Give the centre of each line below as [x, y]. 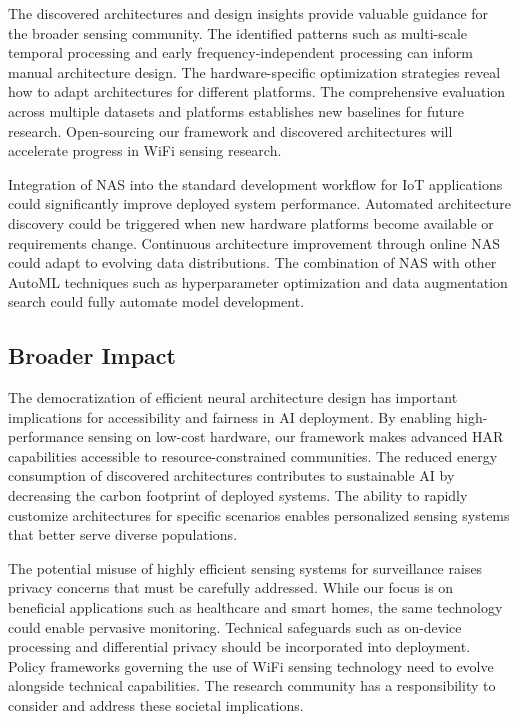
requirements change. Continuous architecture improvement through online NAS [254, 242]
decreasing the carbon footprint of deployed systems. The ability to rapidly [238, 495]
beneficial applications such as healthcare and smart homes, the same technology [255, 607]
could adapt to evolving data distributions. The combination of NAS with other [252, 262]
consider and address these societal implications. [156, 705]
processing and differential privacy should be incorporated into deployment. [239, 646]
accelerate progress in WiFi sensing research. [145, 150]
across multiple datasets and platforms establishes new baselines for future [236, 110]
